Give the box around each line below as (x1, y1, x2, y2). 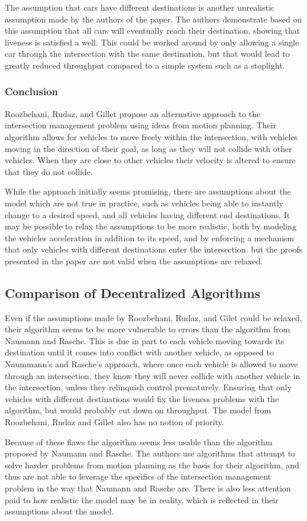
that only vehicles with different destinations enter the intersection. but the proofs (5, 243, 303, 255)
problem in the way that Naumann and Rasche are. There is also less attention (5, 482, 291, 494)
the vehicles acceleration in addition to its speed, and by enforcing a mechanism (5, 231, 295, 244)
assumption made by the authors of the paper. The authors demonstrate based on (5, 12, 302, 25)
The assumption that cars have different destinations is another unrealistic (5, 1, 275, 13)
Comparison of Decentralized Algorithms (5, 283, 261, 302)
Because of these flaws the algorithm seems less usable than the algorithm (5, 435, 273, 448)
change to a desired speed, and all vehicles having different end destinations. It (5, 208, 290, 221)
